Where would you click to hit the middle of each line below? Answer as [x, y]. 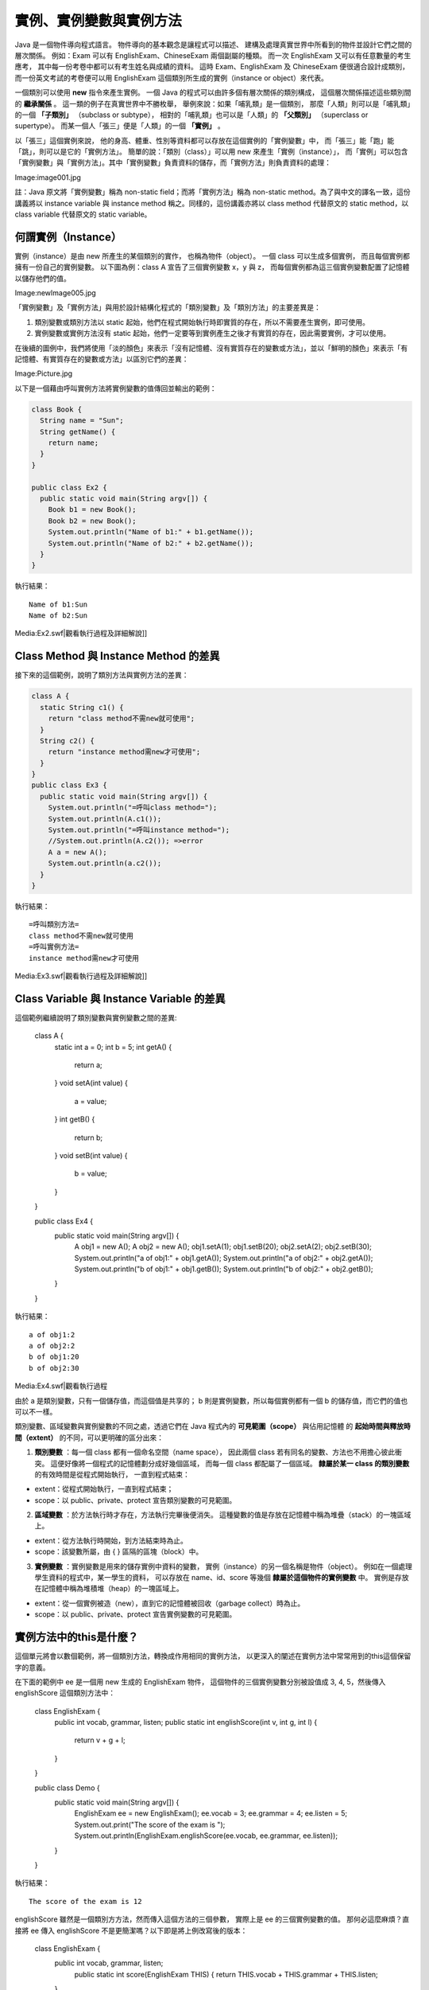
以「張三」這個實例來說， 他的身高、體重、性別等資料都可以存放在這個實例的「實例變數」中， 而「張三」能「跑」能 [205, 140]
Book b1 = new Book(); [92, 510]
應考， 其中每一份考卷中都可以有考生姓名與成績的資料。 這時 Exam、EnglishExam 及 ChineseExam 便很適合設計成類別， [212, 67]
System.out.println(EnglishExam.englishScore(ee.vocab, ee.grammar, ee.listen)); [206, 1836]
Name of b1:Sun [58, 604]
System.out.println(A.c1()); [105, 819]
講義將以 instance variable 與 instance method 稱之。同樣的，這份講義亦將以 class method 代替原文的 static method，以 [212, 203]
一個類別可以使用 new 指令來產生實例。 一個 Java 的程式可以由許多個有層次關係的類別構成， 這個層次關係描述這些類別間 [213, 92]
